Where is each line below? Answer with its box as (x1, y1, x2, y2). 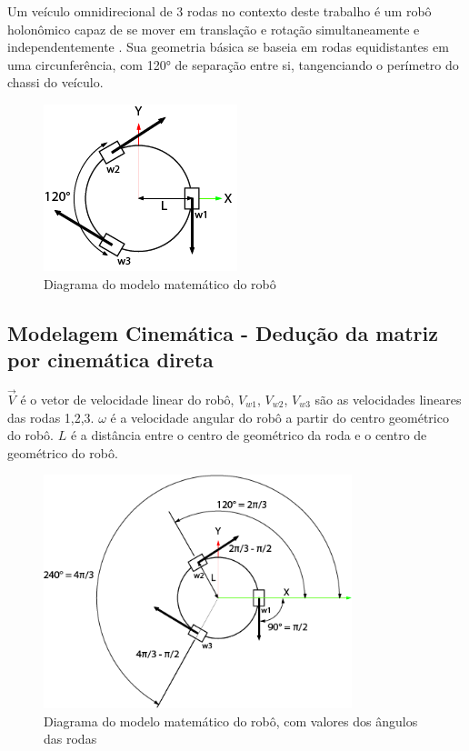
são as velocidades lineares (314, 389, 462, 408)
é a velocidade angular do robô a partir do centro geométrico (110, 407, 449, 426)
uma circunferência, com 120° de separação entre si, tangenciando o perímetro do (7, 55, 459, 74)
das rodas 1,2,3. (7, 407, 95, 426)
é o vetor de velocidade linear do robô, (20, 389, 234, 408)
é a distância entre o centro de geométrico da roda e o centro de (70, 426, 427, 445)
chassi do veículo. (7, 73, 104, 92)
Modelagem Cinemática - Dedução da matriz (7, 318, 438, 346)
